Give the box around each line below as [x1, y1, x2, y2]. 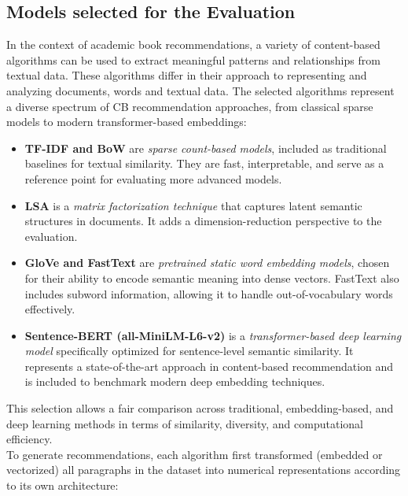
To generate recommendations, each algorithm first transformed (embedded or [6, 446, 383, 462]
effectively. [24, 301, 75, 317]
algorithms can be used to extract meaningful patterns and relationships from [6, 51, 380, 68]
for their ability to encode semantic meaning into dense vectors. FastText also [24, 269, 399, 286]
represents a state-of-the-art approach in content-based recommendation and [24, 357, 394, 374]
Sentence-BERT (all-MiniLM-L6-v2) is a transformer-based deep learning [24, 327, 402, 343]
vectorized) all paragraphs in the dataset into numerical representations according [6, 461, 401, 478]
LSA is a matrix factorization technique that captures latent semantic [24, 197, 362, 213]
